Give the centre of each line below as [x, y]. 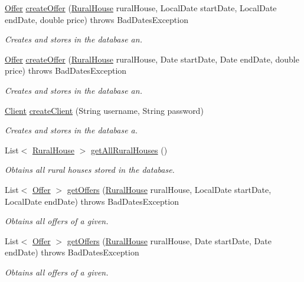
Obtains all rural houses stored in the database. [90, 170]
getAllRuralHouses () [129, 150]
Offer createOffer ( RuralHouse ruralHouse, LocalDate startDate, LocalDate [141, 8]
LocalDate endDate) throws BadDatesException [92, 201]
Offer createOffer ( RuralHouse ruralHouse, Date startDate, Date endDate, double [152, 59]
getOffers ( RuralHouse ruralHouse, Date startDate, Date [169, 240]
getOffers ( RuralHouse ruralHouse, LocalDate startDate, [169, 189]
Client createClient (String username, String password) [104, 110]
